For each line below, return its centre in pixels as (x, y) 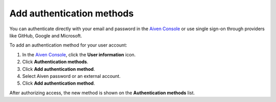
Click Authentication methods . (55, 62)
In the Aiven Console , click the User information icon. (79, 54)
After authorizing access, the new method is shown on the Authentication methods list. (102, 93)
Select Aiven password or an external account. (72, 76)
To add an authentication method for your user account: (68, 45)
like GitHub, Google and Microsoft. (46, 35)
